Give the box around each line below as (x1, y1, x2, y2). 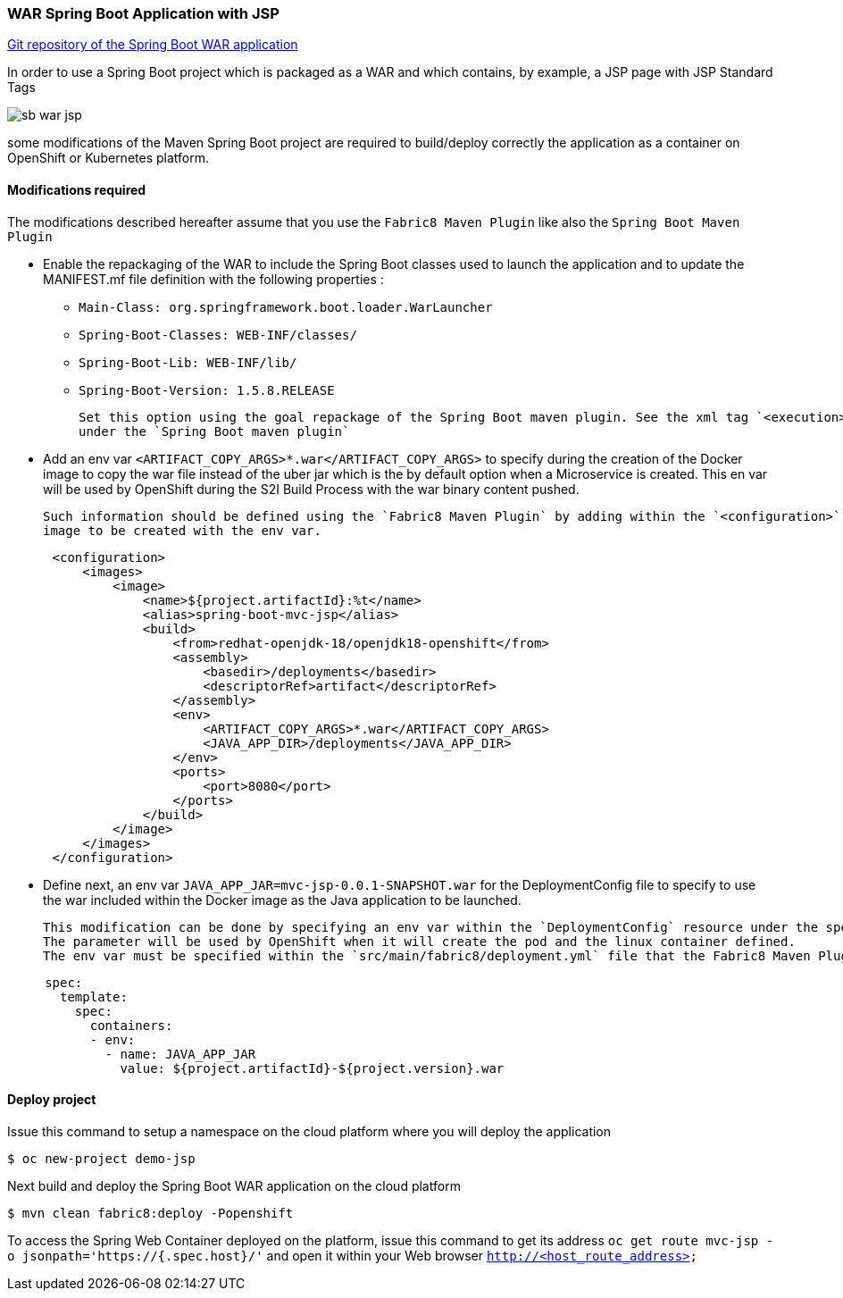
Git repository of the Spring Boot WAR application (7, 37, 298, 53)
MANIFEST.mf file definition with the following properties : (43, 271, 384, 287)
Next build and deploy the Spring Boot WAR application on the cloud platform (7, 1177, 461, 1193)
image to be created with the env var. (43, 523, 321, 538)
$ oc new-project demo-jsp (7, 1151, 196, 1166)
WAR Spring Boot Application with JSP (7, 4, 280, 22)
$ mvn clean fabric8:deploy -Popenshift (7, 1205, 294, 1220)
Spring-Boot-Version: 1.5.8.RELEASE (79, 382, 335, 398)
